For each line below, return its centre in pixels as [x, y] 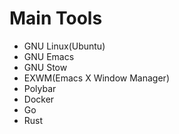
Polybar [40, 88]
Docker [39, 99]
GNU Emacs [49, 56]
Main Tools [56, 18]
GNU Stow [45, 67]
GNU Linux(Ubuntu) [64, 46]
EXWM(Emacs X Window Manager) [96, 78]
